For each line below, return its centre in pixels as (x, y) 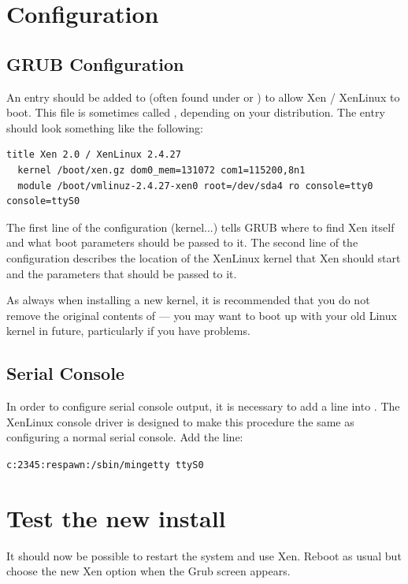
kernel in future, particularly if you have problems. (128, 331)
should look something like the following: (105, 127)
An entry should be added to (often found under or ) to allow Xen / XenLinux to (203, 97)
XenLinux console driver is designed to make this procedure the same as (180, 421)
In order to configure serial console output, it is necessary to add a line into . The (203, 406)
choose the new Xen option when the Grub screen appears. (148, 571)
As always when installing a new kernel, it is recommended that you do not (188, 300)
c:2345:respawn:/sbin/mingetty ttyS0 (105, 465)
